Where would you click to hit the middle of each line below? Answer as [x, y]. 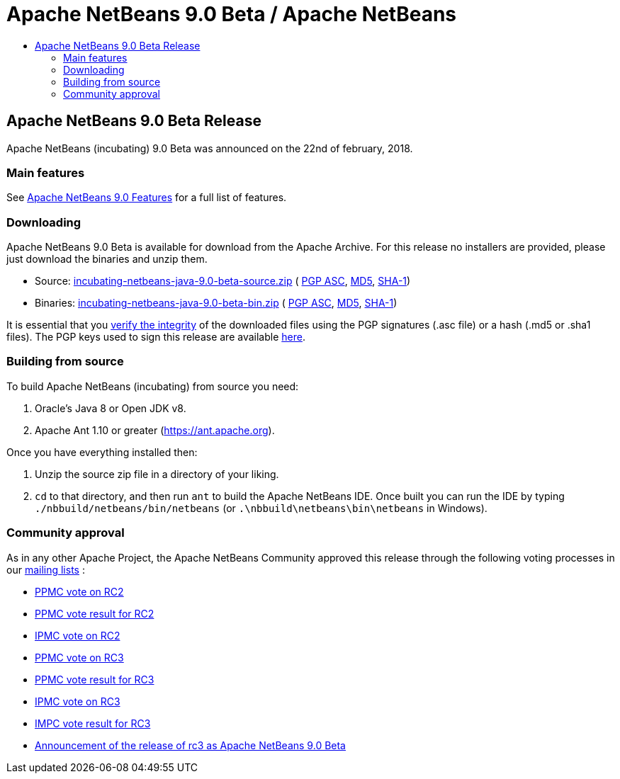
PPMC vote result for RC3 [95, 679]
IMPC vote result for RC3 [93, 723]
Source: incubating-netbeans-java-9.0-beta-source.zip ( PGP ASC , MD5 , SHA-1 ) [223, 281]
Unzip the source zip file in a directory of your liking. [157, 474]
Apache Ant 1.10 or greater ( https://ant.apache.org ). [155, 430]
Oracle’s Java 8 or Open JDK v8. [111, 408]
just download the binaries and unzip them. [107, 259]
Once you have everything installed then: [102, 452]
